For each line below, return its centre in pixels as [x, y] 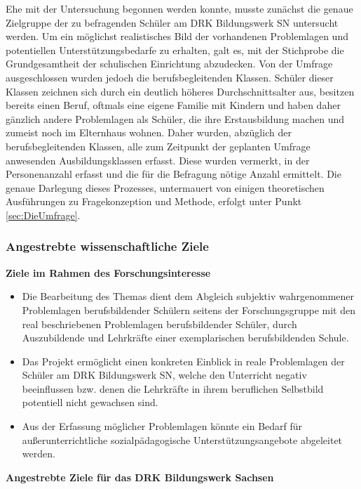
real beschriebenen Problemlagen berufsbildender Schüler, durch [159, 324]
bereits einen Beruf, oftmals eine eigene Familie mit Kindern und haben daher [173, 105]
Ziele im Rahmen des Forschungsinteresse [108, 272]
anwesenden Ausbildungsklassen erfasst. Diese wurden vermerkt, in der [158, 160]
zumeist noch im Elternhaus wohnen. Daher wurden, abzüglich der [149, 132]
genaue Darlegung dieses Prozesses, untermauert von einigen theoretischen [165, 187]
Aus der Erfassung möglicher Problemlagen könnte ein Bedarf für [162, 426]
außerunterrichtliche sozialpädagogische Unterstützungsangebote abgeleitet [182, 439]
